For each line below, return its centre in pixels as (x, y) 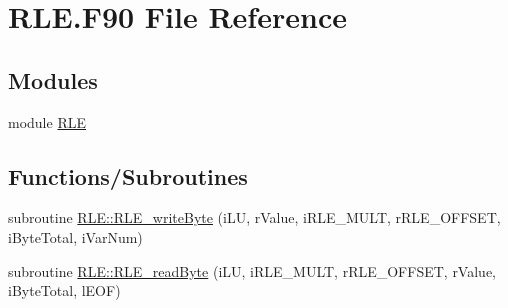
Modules (53, 79)
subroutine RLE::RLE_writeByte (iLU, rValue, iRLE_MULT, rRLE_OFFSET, (254, 217)
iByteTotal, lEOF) (64, 290)
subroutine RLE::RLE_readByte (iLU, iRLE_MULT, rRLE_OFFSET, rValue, (252, 270)
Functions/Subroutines (128, 175)
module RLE (47, 121)
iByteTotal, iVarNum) (75, 236)
